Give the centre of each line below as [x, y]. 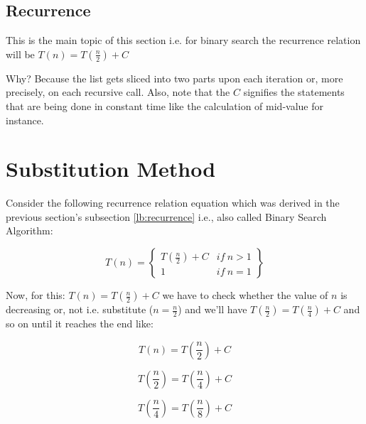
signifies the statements [294, 92]
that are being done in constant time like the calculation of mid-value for [165, 105]
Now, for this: [36, 295]
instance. [25, 120]
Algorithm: [29, 230]
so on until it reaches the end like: [80, 324]
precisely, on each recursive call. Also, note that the [118, 92]
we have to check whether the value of [245, 295]
